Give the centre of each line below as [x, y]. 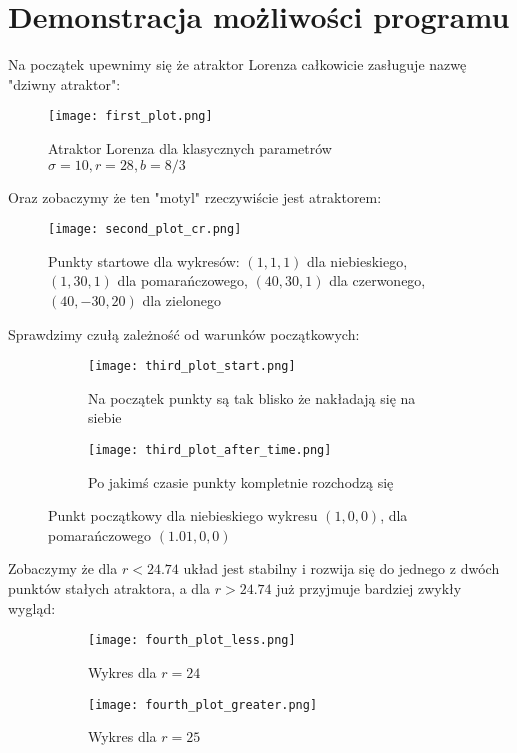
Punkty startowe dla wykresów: [144, 260]
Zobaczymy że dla [63, 568]
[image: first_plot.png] [130, 116]
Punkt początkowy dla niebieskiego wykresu [183, 515]
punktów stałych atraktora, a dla [109, 588]
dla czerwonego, [377, 280]
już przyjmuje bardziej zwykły [369, 588]
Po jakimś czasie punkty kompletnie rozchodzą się [241, 481]
